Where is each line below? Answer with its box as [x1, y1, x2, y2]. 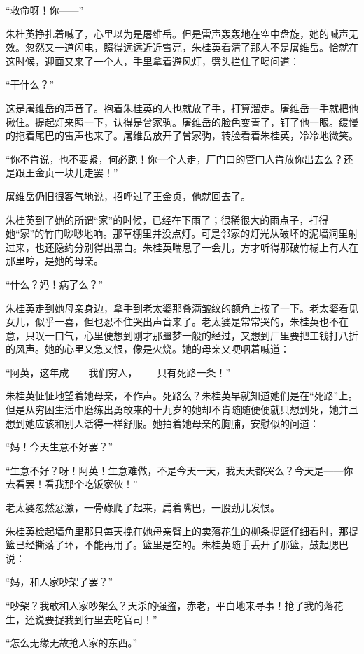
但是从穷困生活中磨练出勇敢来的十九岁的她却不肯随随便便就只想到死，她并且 [6, 402, 358, 417]
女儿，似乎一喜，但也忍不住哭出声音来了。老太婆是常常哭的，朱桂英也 [6, 314, 329, 329]
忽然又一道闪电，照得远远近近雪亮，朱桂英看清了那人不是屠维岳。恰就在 [24, 40, 358, 55]
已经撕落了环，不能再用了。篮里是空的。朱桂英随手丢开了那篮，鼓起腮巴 [15, 537, 349, 552]
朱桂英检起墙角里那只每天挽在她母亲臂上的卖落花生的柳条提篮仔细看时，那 [6, 523, 349, 538]
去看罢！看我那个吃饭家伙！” [6, 476, 138, 491]
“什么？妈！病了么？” [6, 276, 104, 291]
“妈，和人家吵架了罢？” [6, 574, 113, 589]
